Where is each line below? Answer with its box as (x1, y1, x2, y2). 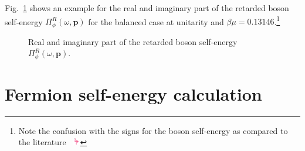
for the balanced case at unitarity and (88, 15, 224, 28)
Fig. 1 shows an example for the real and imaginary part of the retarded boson (5, 2, 289, 13)
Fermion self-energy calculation (5, 81, 262, 105)
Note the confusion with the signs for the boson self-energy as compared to (18, 124, 288, 136)
